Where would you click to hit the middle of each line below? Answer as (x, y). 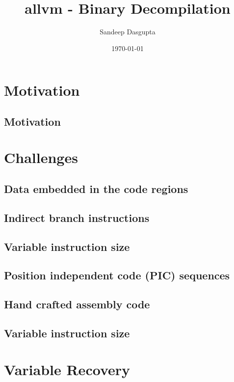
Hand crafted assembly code (77, 304)
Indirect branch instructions (77, 217)
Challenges (41, 157)
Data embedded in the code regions (96, 189)
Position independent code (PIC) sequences (117, 275)
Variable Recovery (67, 369)
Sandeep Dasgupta (128, 32)
